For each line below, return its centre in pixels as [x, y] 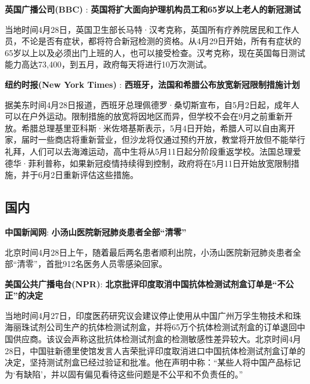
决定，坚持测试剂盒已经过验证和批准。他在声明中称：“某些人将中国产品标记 [153, 362]
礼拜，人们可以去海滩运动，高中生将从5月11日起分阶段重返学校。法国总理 [149, 151]
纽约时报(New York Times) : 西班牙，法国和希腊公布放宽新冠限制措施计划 [152, 84]
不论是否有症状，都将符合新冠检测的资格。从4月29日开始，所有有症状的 [161, 41]
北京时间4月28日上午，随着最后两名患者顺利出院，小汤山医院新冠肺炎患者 [149, 252]
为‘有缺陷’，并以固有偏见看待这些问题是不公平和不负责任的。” [124, 374]
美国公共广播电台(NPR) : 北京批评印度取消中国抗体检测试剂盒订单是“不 [145, 283]
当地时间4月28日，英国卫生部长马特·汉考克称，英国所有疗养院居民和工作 [148, 29]
